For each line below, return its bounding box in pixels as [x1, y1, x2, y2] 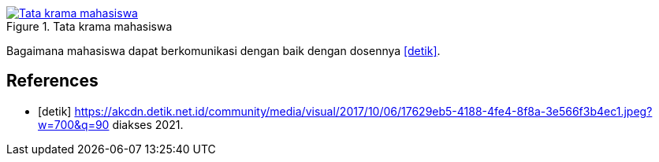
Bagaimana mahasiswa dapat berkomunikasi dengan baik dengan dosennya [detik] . [6, 44, 441, 57]
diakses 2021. [112, 117, 184, 131]
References [6, 71, 99, 91]
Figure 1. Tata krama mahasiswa [6, 20, 173, 33]
